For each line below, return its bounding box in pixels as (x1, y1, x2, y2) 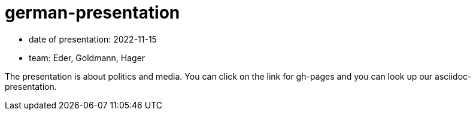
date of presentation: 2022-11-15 (29, 34, 157, 44)
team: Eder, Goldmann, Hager (29, 52, 145, 63)
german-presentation (5, 2, 180, 23)
